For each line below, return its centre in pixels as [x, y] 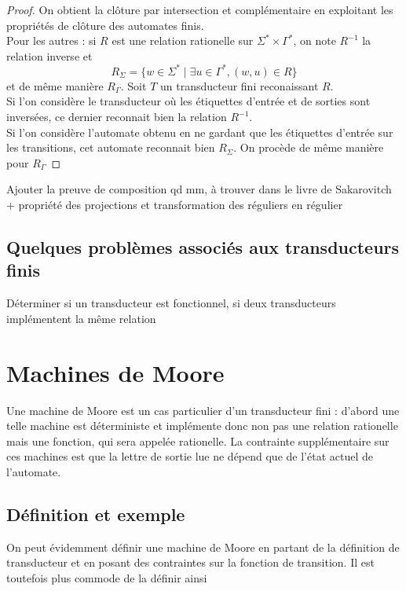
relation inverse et [49, 55]
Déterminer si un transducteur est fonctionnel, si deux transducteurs [171, 303]
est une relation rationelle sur [183, 40]
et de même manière [55, 85]
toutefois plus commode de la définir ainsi [107, 577]
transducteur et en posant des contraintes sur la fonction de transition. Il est [190, 562]
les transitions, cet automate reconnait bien [111, 147]
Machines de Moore [115, 372]
